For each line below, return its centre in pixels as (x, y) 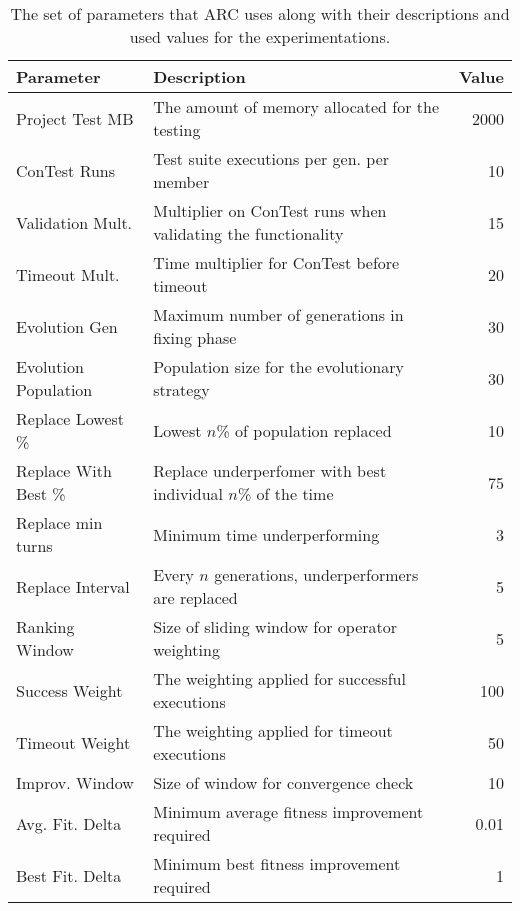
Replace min (59, 522)
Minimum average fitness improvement (288, 811)
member (181, 181)
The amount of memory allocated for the (296, 106)
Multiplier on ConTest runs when (270, 210)
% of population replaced (304, 430)
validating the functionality (248, 233)
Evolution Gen (67, 326)
